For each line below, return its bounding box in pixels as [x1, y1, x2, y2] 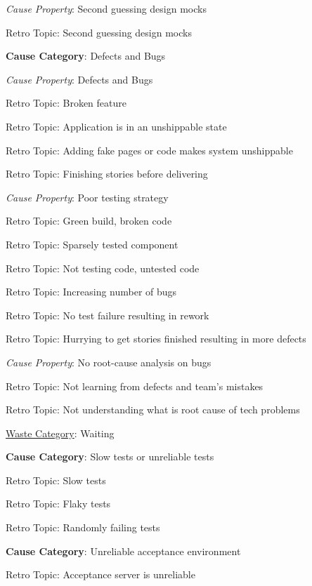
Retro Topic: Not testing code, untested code [6, 260, 200, 275]
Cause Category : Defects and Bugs [6, 48, 166, 63]
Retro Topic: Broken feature [6, 95, 127, 110]
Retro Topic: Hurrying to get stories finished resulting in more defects [6, 331, 306, 346]
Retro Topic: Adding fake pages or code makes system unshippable [6, 142, 293, 157]
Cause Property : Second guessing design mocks [6, 1, 207, 15]
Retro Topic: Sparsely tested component [6, 237, 178, 251]
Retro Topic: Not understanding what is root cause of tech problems [6, 402, 300, 417]
